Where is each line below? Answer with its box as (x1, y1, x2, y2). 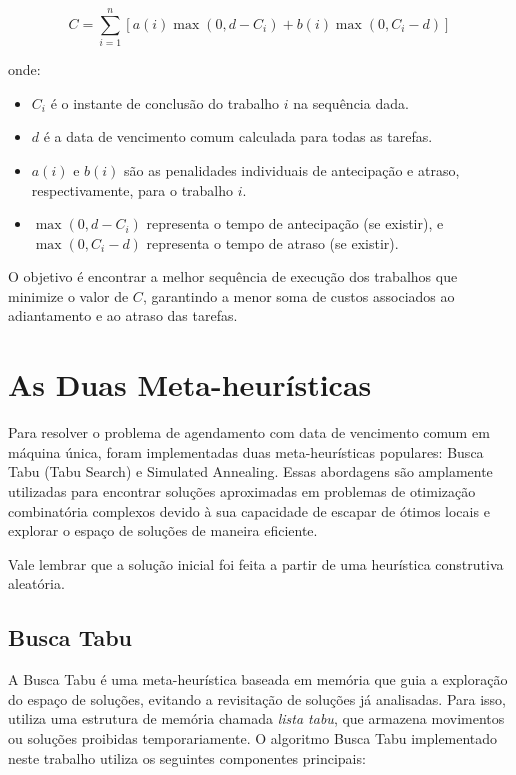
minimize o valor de (8, 285, 129, 306)
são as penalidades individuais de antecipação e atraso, (124, 159, 460, 180)
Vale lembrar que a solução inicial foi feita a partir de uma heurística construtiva (8, 553, 504, 574)
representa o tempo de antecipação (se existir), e (146, 213, 444, 234)
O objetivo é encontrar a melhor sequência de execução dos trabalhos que (8, 266, 458, 287)
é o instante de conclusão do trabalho (50, 92, 280, 113)
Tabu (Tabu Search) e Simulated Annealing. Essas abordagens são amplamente (8, 461, 493, 482)
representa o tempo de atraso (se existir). (146, 232, 399, 253)
